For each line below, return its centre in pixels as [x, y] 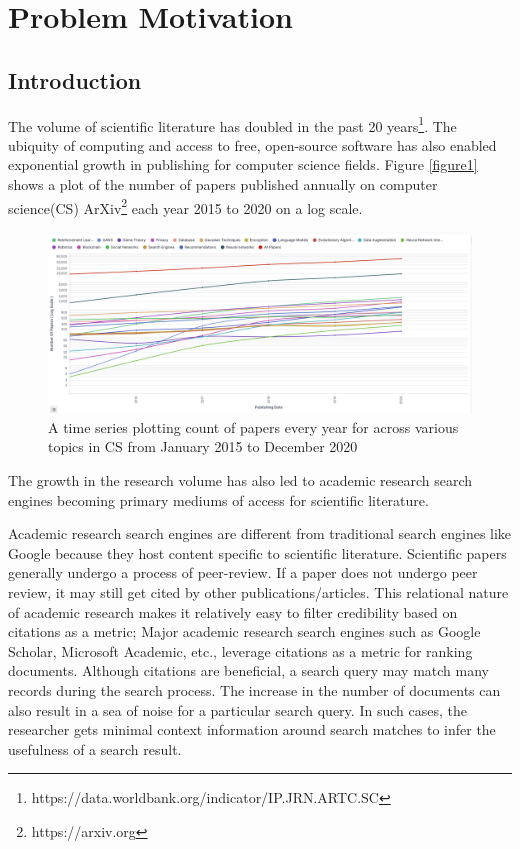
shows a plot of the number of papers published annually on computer [223, 184]
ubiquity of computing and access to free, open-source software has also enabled [252, 144]
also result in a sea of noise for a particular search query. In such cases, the [237, 709]
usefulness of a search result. [95, 748]
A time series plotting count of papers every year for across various [253, 426]
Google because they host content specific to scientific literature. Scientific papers [257, 552]
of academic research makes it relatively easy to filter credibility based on [233, 611]
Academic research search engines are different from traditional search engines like [260, 533]
